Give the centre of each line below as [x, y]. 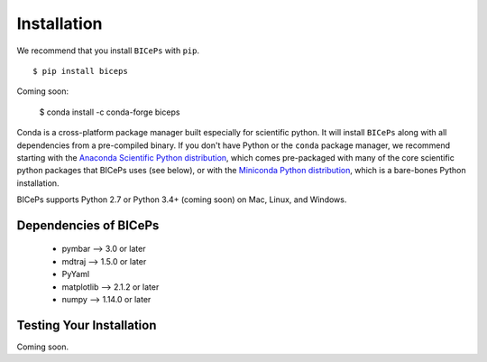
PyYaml [76, 274]
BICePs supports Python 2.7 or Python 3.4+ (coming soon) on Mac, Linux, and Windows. [182, 200]
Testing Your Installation [87, 325]
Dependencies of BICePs [88, 225]
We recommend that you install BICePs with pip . [108, 51]
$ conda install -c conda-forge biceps [110, 112]
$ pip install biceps [80, 71]
